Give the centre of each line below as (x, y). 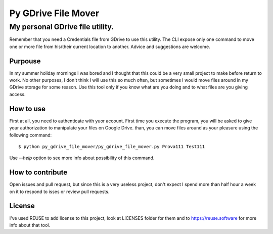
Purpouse (25, 61)
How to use (27, 109)
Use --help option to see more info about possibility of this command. (82, 158)
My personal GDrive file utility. (61, 27)
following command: (31, 135)
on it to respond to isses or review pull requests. (59, 192)
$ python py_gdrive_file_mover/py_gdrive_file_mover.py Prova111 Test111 (112, 146)
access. (17, 94)
